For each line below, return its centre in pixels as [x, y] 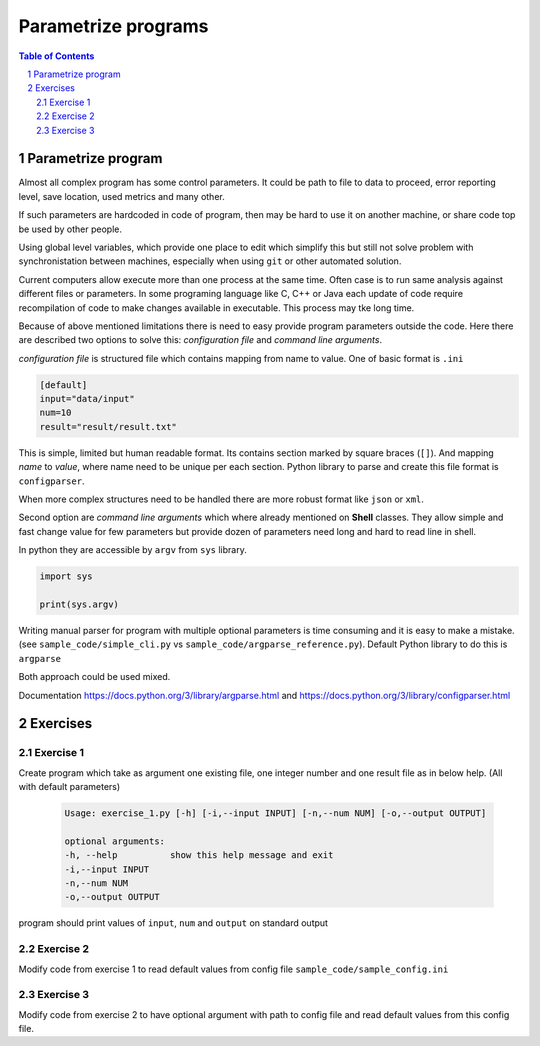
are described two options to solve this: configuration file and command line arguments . [200, 340]
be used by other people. [70, 229]
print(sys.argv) [79, 604]
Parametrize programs [113, 26]
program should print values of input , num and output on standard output [173, 923]
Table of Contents [56, 56]
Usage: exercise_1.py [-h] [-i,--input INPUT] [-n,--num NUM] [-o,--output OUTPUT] [275, 813]
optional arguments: [114, 841]
